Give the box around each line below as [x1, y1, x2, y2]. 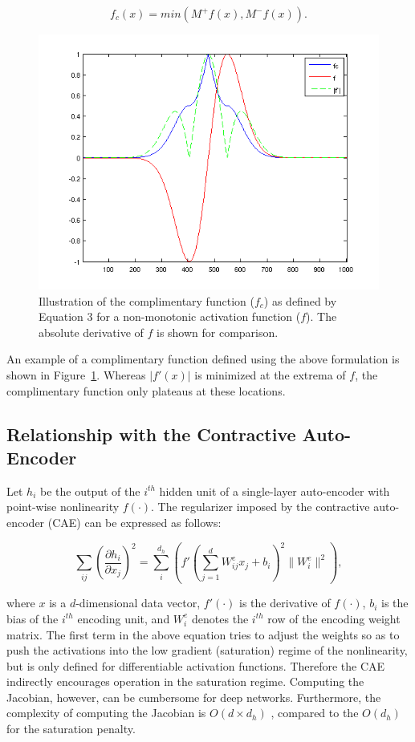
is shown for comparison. [156, 323, 279, 340]
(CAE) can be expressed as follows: [47, 513, 222, 530]
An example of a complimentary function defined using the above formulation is [6, 351, 400, 367]
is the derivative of [239, 594, 331, 611]
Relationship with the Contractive [6, 421, 296, 446]
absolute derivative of [39, 323, 144, 340]
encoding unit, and [77, 610, 170, 626]
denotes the [192, 610, 249, 626]
